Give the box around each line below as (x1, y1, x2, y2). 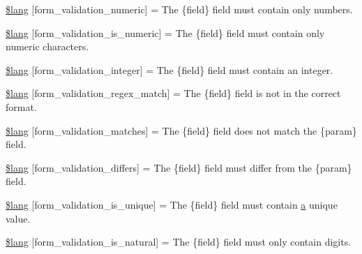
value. (6, 211, 31, 225)
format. (6, 99, 37, 114)
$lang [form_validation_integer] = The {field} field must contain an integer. (6, 62, 333, 77)
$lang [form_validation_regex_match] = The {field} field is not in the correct (6, 86, 341, 100)
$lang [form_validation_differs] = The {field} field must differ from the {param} (6, 160, 352, 174)
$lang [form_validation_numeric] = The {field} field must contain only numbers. (6, 2, 353, 16)
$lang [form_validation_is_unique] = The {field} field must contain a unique (6, 197, 338, 211)
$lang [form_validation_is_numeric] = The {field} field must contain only (6, 25, 325, 40)
